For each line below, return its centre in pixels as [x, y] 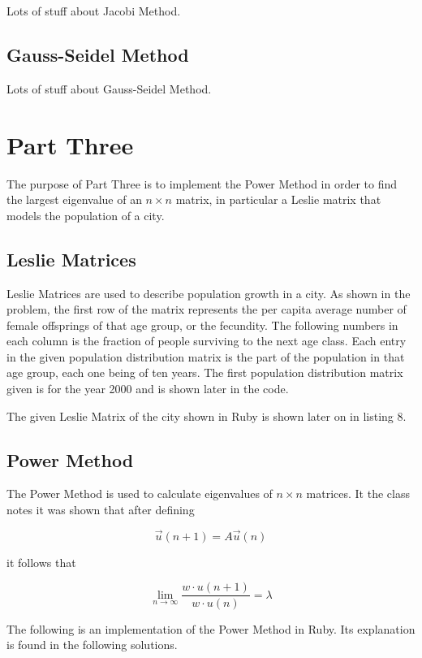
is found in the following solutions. [92, 645]
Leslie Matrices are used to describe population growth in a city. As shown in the [209, 293]
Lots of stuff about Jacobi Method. [94, 11]
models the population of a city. [86, 215]
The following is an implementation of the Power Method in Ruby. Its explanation [211, 628]
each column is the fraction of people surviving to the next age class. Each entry [207, 341]
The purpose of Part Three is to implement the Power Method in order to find [202, 183]
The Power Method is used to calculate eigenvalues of [140, 493]
